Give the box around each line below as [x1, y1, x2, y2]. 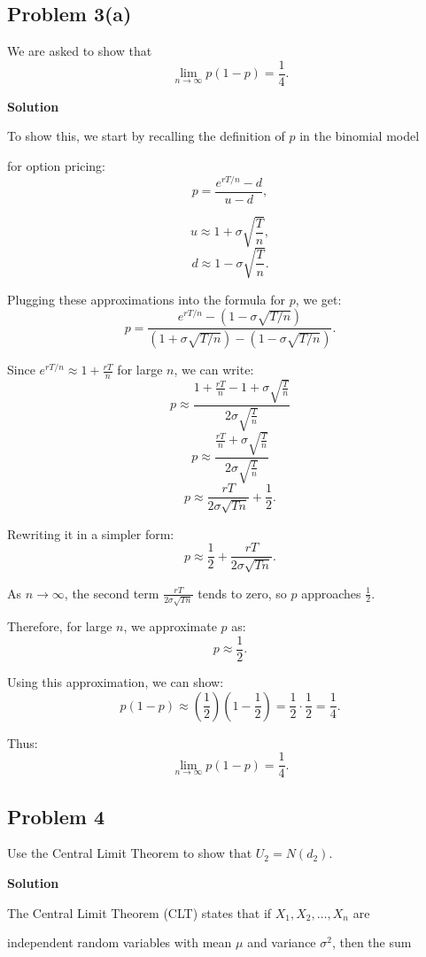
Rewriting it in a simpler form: [7, 524, 174, 543]
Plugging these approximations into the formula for [7, 289, 285, 308]
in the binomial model [299, 127, 420, 145]
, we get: [295, 289, 342, 308]
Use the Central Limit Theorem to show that [7, 844, 252, 862]
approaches [301, 583, 361, 602]
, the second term [64, 583, 159, 602]
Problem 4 [7, 802, 105, 830]
